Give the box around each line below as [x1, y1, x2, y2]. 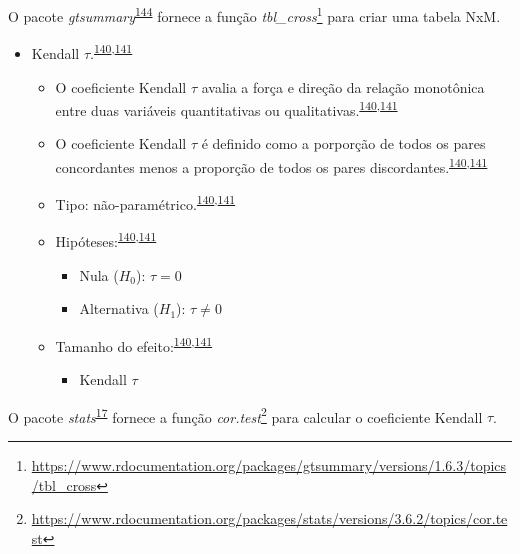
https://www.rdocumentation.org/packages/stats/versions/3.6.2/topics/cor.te [31, 508, 508, 529]
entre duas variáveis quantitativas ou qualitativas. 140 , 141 [55, 97, 398, 120]
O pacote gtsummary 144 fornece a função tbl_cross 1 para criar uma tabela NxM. [8, 3, 501, 26]
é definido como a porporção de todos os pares [201, 133, 486, 154]
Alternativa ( [79, 298, 159, 319]
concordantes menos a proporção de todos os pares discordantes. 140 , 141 [55, 153, 488, 177]
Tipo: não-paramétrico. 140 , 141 [55, 191, 236, 214]
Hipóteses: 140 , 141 [55, 228, 157, 252]
